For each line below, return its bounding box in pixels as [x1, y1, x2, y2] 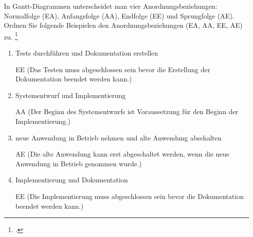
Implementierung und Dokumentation [15, 175, 128, 185]
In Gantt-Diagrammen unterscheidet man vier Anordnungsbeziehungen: [4, 1, 217, 11]
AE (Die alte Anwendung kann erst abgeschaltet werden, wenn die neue [15, 149, 230, 159]
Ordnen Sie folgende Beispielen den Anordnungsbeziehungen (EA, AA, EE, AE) [4, 20, 243, 30]
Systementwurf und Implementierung [15, 90, 126, 100]
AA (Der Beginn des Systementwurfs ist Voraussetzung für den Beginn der [15, 106, 238, 117]
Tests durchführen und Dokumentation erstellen [15, 48, 158, 58]
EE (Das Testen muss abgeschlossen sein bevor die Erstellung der [15, 64, 210, 74]
